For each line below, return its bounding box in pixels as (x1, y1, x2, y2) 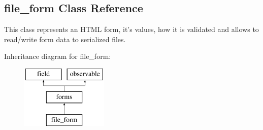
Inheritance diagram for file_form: (4, 51, 111, 61)
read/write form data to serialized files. (4, 34, 126, 44)
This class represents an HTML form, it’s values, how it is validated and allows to (4, 24, 259, 35)
